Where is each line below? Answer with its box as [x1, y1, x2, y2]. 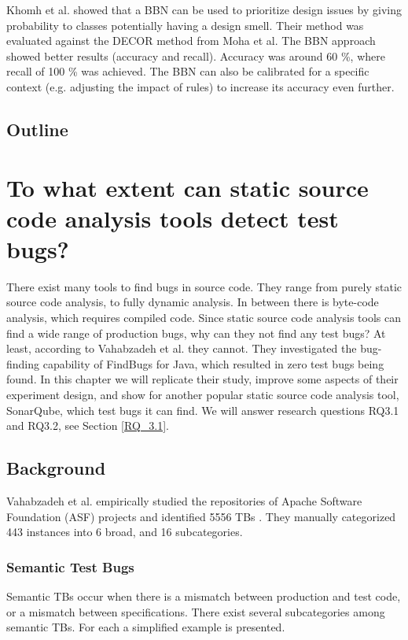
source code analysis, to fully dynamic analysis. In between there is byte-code [6, 294, 379, 310]
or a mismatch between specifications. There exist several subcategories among [6, 603, 385, 620]
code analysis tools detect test [6, 202, 339, 234]
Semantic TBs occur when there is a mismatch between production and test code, [6, 587, 401, 604]
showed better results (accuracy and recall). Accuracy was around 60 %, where [6, 47, 385, 64]
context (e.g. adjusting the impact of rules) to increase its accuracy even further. [6, 78, 395, 94]
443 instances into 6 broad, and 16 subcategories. [6, 523, 243, 540]
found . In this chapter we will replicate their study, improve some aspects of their [6, 371, 399, 387]
